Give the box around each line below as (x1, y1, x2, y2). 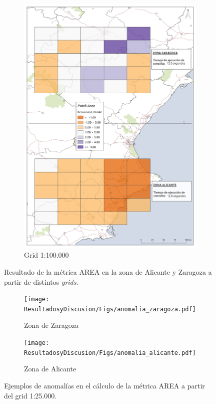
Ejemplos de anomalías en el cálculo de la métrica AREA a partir (4, 380, 205, 390)
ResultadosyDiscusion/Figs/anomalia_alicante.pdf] (24, 349, 196, 356)
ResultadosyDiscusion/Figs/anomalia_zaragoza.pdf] (24, 305, 196, 313)
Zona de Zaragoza (24, 320, 78, 330)
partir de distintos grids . (4, 276, 78, 287)
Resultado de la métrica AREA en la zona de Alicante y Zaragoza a (4, 266, 212, 277)
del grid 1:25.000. (4, 390, 57, 400)
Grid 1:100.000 (24, 250, 69, 260)
